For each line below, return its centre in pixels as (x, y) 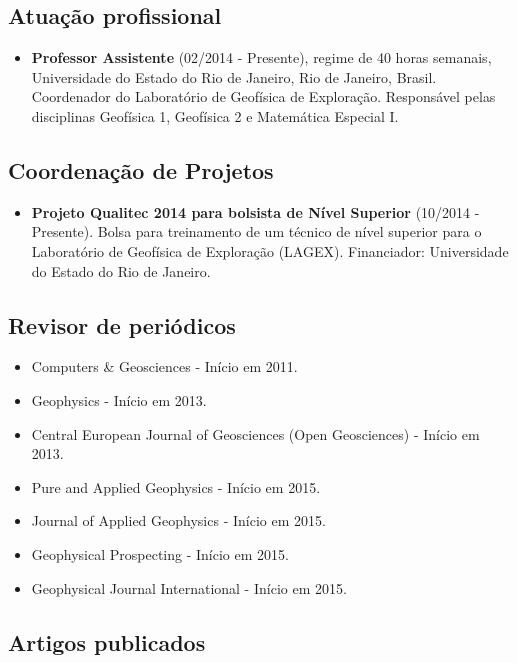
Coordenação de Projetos (141, 169)
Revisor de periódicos (122, 324)
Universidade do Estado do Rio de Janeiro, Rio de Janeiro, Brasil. (234, 76)
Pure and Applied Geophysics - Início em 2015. (176, 486)
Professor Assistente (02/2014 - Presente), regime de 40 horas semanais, (261, 57)
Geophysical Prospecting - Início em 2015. (160, 553)
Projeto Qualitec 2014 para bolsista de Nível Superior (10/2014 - (255, 211)
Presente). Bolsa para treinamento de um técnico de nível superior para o (256, 231)
